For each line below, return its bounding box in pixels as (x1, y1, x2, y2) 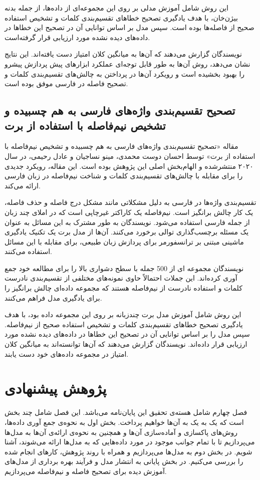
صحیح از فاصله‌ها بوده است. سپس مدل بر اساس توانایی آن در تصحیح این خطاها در (5, 22, 254, 33)
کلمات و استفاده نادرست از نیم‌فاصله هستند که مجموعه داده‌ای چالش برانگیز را (5, 283, 242, 293)
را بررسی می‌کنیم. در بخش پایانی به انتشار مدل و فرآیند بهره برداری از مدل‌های (5, 456, 243, 466)
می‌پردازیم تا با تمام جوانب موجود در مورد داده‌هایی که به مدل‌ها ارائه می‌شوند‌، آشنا (5, 436, 255, 447)
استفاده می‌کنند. (5, 246, 52, 257)
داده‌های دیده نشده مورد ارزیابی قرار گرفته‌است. (5, 32, 150, 42)
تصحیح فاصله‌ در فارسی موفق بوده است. (5, 78, 128, 89)
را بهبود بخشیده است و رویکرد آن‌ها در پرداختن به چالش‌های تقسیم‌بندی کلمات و (5, 68, 245, 79)
